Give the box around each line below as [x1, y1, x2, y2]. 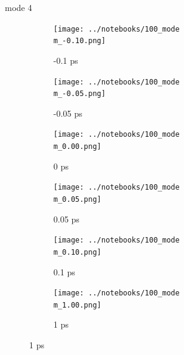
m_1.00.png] [53, 300, 101, 309]
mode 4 [5, 1, 32, 13]
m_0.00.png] [53, 142, 101, 151]
